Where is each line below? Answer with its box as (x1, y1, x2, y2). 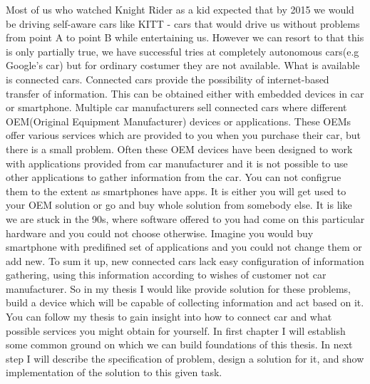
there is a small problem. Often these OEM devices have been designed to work (6, 141, 353, 156)
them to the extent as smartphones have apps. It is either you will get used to (6, 183, 346, 198)
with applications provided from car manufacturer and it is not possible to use (6, 155, 348, 170)
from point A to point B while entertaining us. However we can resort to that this (6, 30, 364, 45)
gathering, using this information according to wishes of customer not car (6, 267, 327, 282)
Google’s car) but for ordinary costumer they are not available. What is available (6, 58, 360, 73)
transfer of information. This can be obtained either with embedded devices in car (6, 85, 364, 100)
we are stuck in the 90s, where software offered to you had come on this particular (6, 211, 365, 226)
